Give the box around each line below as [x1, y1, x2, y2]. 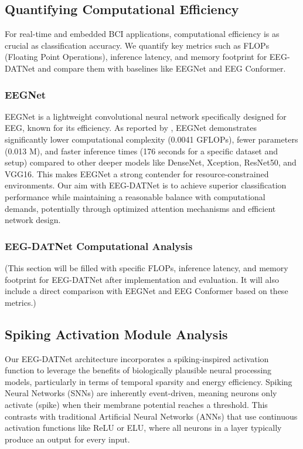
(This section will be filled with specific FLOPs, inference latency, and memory [5, 261, 288, 274]
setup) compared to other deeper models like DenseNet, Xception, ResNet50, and [5, 156, 297, 168]
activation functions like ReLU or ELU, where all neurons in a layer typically [5, 421, 282, 434]
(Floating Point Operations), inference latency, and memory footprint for [5, 50, 267, 63]
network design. [5, 214, 61, 226]
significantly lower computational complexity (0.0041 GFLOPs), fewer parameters [5, 133, 298, 145]
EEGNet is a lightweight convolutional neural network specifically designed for [5, 110, 287, 122]
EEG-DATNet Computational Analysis [5, 238, 193, 253]
